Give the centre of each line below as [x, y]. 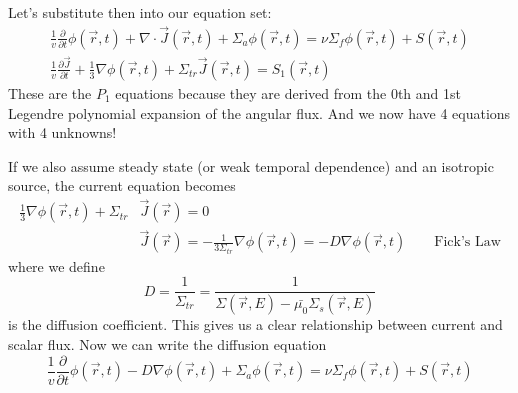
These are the [50, 92]
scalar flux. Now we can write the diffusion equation [167, 343]
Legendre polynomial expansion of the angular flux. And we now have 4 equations [259, 112]
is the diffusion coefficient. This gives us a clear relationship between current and [255, 324]
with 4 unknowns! [62, 132]
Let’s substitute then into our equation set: [140, 12]
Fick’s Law [467, 242]
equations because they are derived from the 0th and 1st [288, 92]
